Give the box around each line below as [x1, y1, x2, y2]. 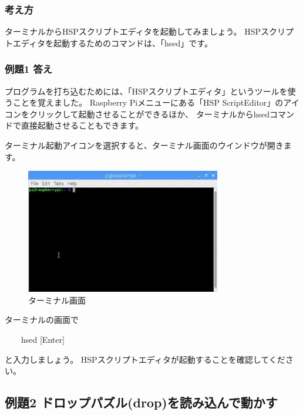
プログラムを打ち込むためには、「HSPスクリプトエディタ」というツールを [5, 85, 288, 97]
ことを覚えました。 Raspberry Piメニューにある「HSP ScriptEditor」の [12, 96, 284, 109]
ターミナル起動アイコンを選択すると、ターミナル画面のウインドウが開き [5, 139, 284, 151]
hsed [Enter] [21, 333, 65, 345]
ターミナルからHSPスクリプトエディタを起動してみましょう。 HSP [5, 25, 261, 38]
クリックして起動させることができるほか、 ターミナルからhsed [29, 107, 270, 120]
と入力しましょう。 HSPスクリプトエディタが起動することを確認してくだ [5, 353, 285, 365]
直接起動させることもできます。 [21, 119, 144, 131]
